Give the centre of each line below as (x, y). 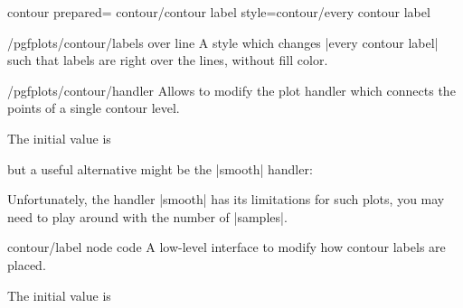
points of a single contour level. (94, 108)
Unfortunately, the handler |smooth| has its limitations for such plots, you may (226, 199)
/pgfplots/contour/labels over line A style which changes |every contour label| (223, 42)
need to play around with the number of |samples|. (147, 216)
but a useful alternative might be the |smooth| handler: (160, 168)
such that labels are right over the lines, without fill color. (168, 60)
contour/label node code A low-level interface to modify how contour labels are (227, 247)
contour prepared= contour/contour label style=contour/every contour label (219, 12)
